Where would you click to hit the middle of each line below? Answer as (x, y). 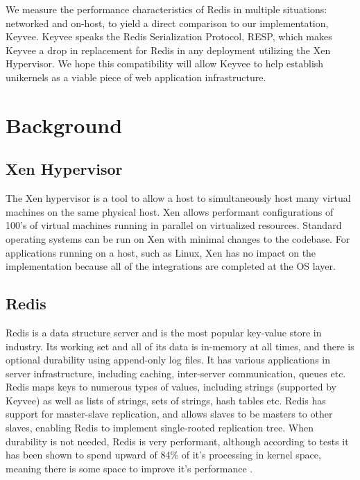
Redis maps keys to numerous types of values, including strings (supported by (171, 387)
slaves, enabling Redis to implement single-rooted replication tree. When (160, 428)
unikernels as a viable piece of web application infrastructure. (136, 77)
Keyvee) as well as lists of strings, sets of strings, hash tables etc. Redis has (166, 400)
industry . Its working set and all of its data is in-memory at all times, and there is (180, 346)
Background (64, 125)
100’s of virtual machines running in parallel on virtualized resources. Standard (174, 225)
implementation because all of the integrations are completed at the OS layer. (171, 266)
